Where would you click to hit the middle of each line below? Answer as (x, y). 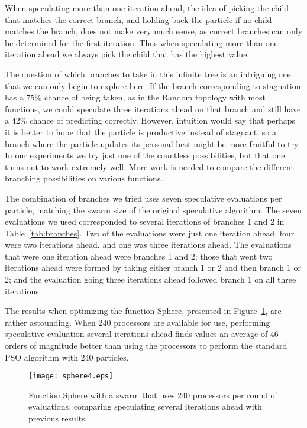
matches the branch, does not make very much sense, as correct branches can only (154, 31)
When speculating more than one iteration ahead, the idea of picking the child (147, 8)
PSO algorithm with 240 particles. (67, 357)
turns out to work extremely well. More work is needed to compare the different (149, 166)
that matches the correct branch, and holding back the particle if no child (138, 19)
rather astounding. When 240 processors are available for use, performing (138, 322)
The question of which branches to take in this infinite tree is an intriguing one (148, 74)
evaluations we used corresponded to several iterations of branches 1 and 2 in (145, 221)
